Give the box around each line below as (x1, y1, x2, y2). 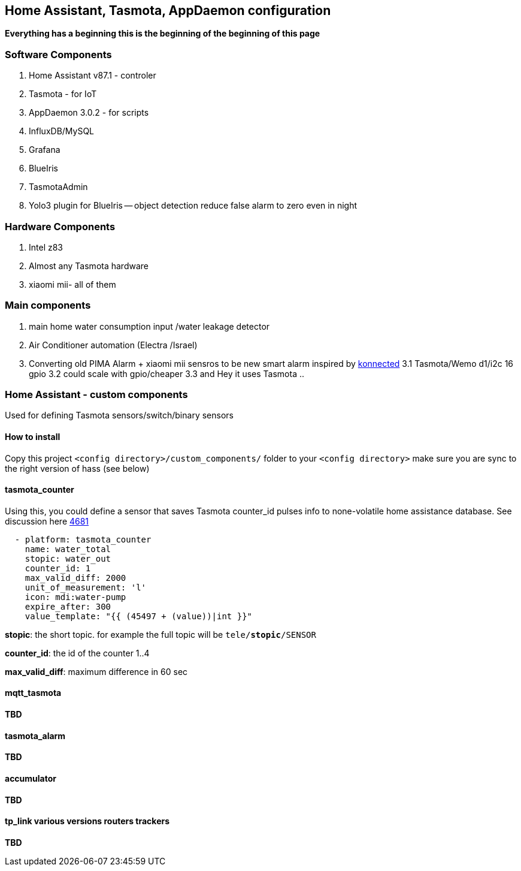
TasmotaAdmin (29, 182, 88, 192)
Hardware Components (5, 220, 116, 233)
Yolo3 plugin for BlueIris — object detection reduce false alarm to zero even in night (29, 200, 358, 211)
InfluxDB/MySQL (29, 126, 95, 137)
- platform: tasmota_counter (14, 534, 152, 544)
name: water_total (25, 544, 111, 554)
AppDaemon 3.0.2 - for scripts (29, 107, 149, 118)
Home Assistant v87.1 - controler (29, 70, 156, 81)
